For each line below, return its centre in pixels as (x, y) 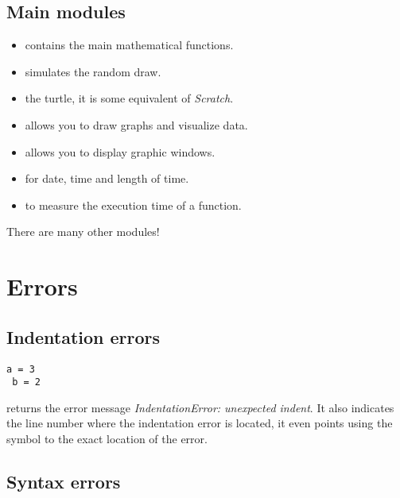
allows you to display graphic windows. (120, 151)
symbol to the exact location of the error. (107, 439)
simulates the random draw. (93, 71)
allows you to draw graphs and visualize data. (136, 124)
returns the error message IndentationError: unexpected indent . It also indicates (200, 407)
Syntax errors (64, 482)
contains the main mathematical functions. (129, 45)
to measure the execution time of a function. (133, 205)
